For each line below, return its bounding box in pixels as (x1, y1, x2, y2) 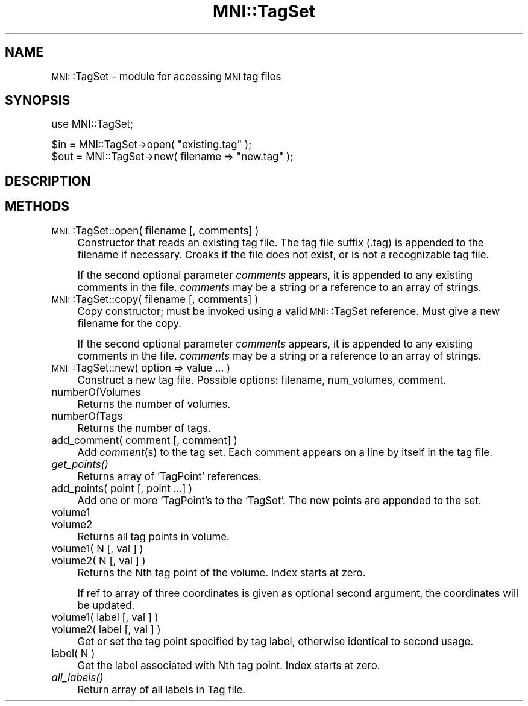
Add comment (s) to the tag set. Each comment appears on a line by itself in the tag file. (77, 446, 492, 458)
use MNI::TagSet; (51, 118, 134, 131)
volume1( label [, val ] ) (51, 611, 159, 623)
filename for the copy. (77, 317, 181, 330)
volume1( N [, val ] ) (51, 542, 143, 555)
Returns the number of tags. (77, 422, 211, 434)
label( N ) (51, 647, 95, 660)
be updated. (77, 599, 135, 611)
